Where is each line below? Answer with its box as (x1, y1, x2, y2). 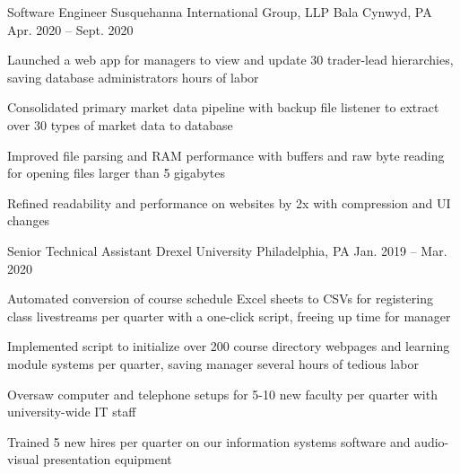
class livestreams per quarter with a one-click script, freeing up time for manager (7, 306, 451, 325)
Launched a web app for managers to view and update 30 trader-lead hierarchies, (7, 50, 454, 69)
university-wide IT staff (7, 402, 136, 421)
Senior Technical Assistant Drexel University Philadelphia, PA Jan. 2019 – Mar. (7, 241, 447, 259)
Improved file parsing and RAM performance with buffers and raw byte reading (7, 145, 445, 164)
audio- (414, 432, 449, 451)
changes (7, 211, 50, 230)
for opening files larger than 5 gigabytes (7, 163, 225, 182)
